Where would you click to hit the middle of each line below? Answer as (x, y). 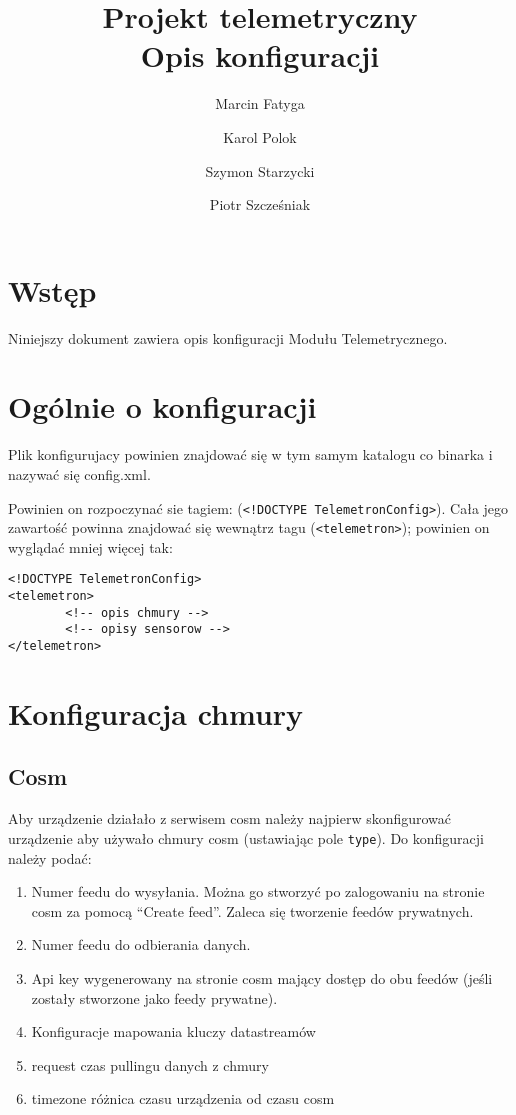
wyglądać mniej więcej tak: (90, 546)
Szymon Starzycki (260, 170)
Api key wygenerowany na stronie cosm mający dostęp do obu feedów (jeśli (262, 977)
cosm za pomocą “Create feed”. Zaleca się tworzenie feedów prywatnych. (252, 910)
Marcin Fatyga (260, 103)
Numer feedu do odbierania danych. (141, 944)
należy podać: (50, 857)
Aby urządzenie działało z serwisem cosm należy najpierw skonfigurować (230, 818)
